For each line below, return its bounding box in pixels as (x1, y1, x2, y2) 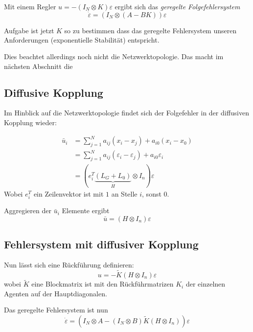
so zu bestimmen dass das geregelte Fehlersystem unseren (64, 25, 237, 35)
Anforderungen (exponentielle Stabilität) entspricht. (4, 35, 160, 45)
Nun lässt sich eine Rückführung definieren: (4, 260, 134, 270)
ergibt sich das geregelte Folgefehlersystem (115, 1, 240, 11)
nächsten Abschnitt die (4, 61, 73, 71)
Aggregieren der (4, 205, 51, 216)
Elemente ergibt (62, 205, 110, 216)
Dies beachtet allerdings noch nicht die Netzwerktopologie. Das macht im (4, 51, 224, 61)
